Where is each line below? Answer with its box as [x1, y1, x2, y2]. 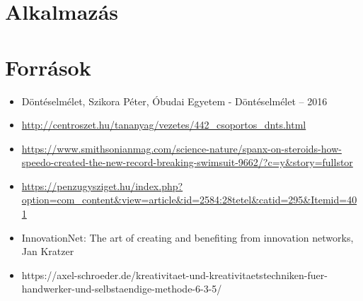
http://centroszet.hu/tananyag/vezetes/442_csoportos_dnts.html [21, 117, 306, 132]
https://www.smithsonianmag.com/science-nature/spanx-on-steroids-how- [21, 141, 342, 155]
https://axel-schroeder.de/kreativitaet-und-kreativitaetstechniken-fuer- [21, 267, 328, 282]
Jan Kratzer [21, 244, 74, 259]
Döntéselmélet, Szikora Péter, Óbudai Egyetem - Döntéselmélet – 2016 [21, 93, 328, 108]
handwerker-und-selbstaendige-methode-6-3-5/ [21, 281, 222, 296]
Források [5, 52, 91, 81]
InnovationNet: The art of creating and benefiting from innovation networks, [21, 230, 354, 244]
